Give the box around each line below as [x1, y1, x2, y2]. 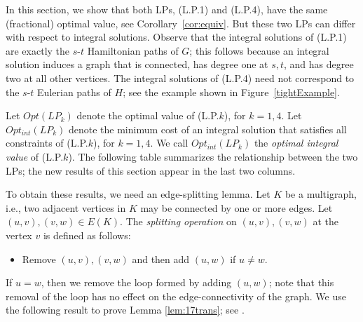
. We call [150, 135, 189, 150]
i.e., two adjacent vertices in [6, 200, 126, 215]
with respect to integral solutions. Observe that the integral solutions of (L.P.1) [6, 29, 347, 44]
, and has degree [284, 57, 354, 72]
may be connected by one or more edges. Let [140, 200, 333, 215]
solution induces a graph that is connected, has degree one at [6, 57, 268, 72]
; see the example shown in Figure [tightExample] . [123, 84, 340, 99]
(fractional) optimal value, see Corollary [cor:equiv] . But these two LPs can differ [6, 15, 356, 30]
